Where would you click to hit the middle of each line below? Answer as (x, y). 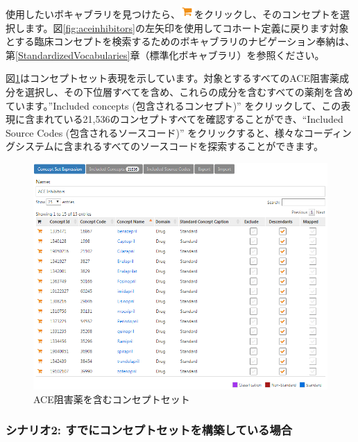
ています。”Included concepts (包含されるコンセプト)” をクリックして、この (173, 105)
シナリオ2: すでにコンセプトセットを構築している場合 (149, 430)
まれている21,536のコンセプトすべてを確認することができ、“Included (189, 119)
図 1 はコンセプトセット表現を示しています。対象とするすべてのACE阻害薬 (172, 78)
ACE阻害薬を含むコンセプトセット (112, 399)
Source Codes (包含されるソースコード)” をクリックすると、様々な (155, 132)
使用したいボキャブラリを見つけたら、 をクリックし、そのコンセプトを (173, 14)
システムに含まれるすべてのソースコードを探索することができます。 (169, 146)
